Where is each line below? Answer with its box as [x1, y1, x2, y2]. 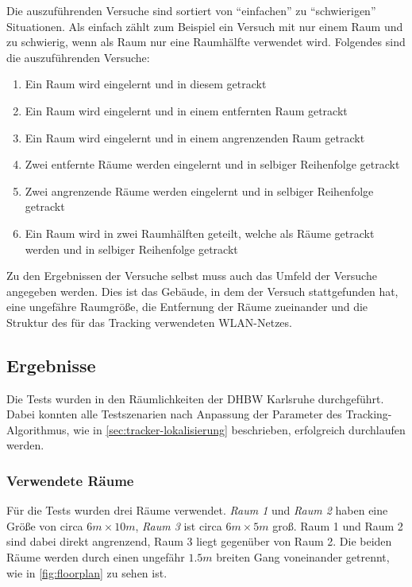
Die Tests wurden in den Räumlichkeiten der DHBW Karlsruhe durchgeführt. [6, 390, 384, 406]
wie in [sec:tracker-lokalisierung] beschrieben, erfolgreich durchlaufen [73, 421, 406, 437]
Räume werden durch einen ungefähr [6, 549, 185, 566]
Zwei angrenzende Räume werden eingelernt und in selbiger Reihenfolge [25, 182, 374, 199]
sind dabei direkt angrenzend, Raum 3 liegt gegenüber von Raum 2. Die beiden [6, 533, 392, 550]
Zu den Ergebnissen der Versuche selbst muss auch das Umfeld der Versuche [6, 267, 377, 284]
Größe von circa [6, 517, 83, 534]
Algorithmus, [6, 421, 70, 437]
